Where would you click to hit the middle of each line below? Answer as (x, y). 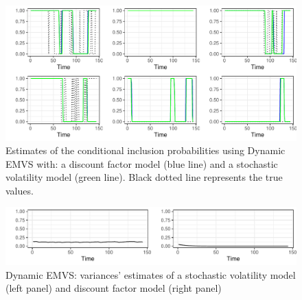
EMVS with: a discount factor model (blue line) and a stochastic (142, 163)
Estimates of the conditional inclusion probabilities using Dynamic (146, 150)
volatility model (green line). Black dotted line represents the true (144, 177)
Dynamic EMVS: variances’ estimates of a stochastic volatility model (151, 274)
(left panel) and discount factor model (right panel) (114, 288)
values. (20, 190)
